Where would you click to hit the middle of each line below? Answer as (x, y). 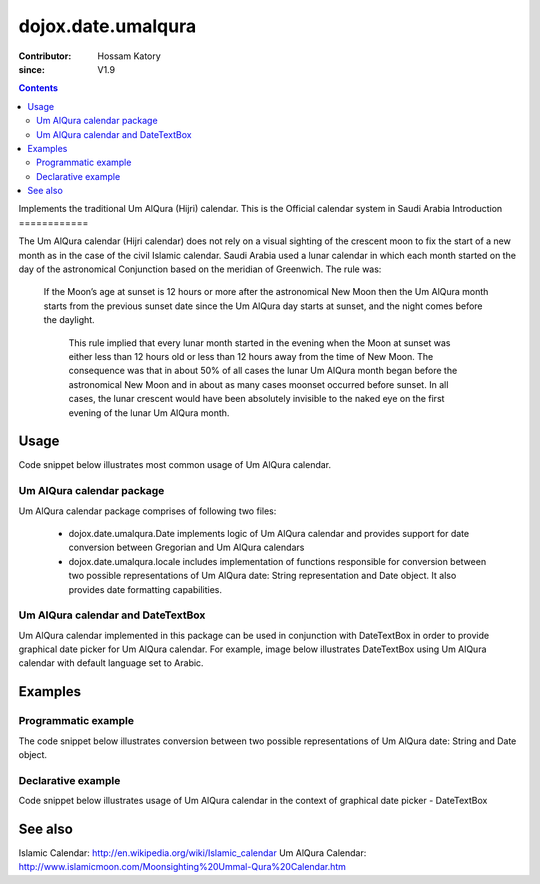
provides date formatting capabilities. (145, 589)
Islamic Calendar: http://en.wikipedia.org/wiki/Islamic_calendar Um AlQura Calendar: (192, 853)
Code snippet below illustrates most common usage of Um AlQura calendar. (175, 465)
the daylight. (69, 320)
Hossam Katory (129, 56)
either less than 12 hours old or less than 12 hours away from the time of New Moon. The (251, 356)
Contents (38, 88)
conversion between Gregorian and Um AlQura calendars (186, 547)
